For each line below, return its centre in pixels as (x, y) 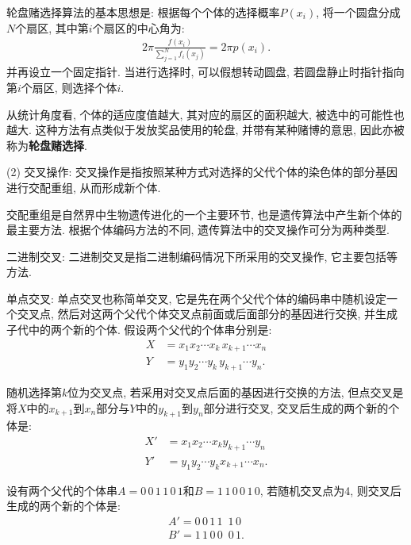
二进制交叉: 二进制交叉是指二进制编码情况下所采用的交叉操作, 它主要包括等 (202, 256)
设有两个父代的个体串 (62, 490)
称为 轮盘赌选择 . (47, 145)
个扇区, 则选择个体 (69, 87)
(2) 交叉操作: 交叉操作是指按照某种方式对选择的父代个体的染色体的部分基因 (202, 172)
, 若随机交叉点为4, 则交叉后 (330, 490)
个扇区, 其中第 (52, 27)
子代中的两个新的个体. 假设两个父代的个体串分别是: (139, 330)
